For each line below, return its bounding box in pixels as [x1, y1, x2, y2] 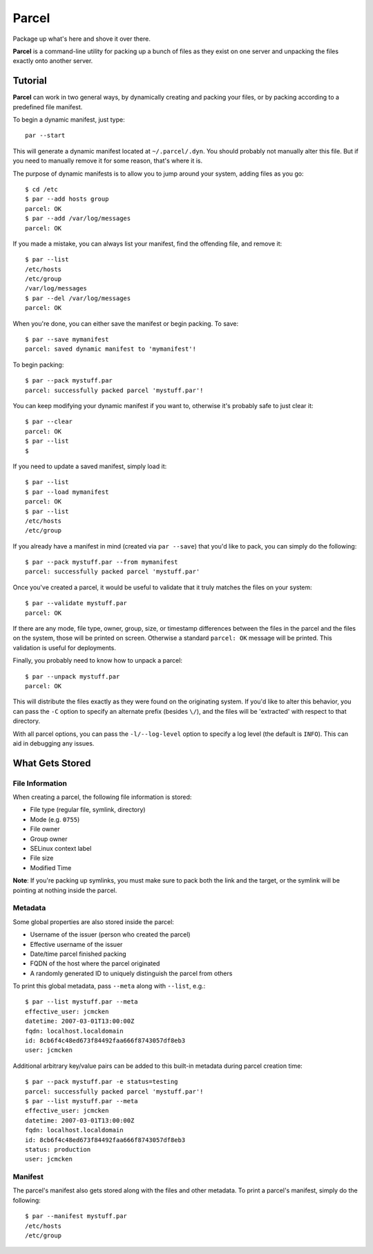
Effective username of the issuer [30, 940, 123, 948]
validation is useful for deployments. [12, 643, 117, 652]
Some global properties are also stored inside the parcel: [12, 917, 174, 926]
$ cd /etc [25, 185, 58, 193]
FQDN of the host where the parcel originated [30, 959, 160, 968]
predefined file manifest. [12, 102, 83, 111]
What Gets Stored [12, 757, 91, 769]
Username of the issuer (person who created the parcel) [30, 930, 191, 939]
